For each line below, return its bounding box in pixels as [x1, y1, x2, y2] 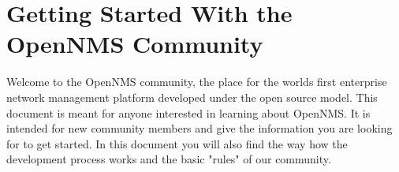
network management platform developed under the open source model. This [6, 88, 378, 105]
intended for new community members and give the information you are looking [6, 120, 393, 136]
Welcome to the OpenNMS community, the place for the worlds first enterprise [6, 73, 387, 90]
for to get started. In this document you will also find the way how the [6, 135, 348, 151]
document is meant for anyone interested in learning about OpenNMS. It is [6, 104, 371, 121]
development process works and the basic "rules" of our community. [6, 151, 331, 167]
